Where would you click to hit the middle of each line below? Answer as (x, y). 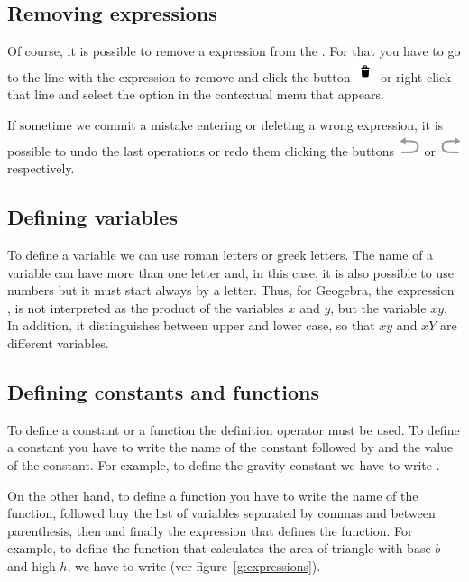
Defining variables (92, 217)
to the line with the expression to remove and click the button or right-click (230, 76)
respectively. (41, 168)
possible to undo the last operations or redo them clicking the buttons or (221, 150)
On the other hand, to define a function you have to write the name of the (213, 495)
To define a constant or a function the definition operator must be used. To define (234, 429)
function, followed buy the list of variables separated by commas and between (221, 513)
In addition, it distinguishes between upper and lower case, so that (191, 325)
